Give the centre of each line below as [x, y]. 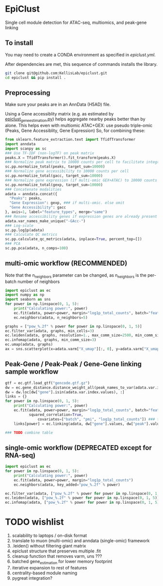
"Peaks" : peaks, [26, 198]
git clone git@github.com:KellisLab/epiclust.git [56, 73]
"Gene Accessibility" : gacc [38, 208]
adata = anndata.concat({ [31, 194]
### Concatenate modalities [33, 189]
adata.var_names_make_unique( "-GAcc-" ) [45, 221]
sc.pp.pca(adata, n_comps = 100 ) [37, 248]
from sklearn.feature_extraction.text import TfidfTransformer [70, 140]
